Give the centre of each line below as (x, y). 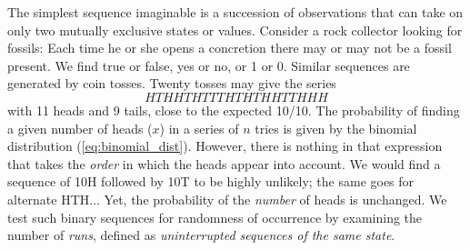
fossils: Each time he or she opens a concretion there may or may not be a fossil (230, 48)
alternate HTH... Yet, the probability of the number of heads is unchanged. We (227, 199)
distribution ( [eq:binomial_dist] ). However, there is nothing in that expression (225, 146)
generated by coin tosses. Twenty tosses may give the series (172, 83)
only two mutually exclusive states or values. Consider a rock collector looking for (235, 30)
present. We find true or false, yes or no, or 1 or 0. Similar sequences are (209, 65)
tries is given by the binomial (336, 128)
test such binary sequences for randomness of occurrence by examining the (215, 217)
